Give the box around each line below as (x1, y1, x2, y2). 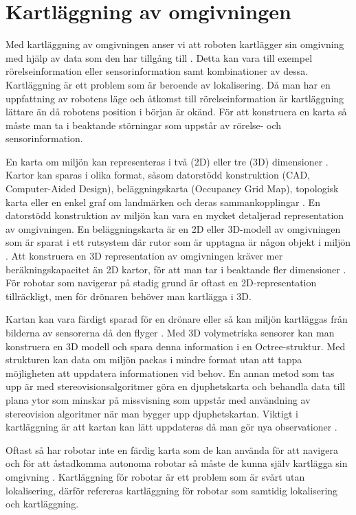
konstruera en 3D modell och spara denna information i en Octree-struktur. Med (5, 339, 346, 353)
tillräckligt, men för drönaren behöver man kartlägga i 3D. (5, 288, 252, 303)
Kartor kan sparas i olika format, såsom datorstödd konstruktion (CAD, (5, 168, 311, 182)
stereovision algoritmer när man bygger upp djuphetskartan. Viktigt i (5, 406, 298, 420)
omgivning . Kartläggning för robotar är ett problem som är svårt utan (5, 469, 305, 483)
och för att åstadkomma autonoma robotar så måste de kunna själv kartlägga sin (5, 456, 348, 470)
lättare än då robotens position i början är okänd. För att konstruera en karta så (5, 104, 347, 119)
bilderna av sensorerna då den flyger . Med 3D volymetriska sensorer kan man (5, 325, 335, 339)
